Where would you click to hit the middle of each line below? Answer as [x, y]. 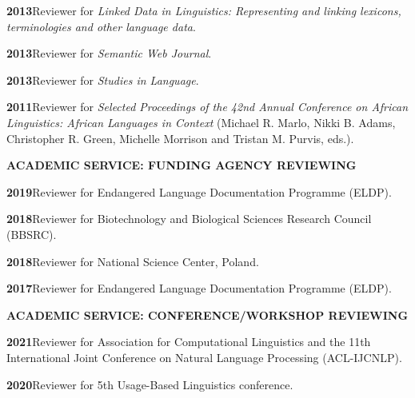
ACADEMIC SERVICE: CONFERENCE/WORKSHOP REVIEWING [207, 314]
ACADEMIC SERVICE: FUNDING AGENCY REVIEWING [182, 165]
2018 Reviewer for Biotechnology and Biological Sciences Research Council [189, 219]
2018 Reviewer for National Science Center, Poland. [133, 261]
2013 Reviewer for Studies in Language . [103, 80]
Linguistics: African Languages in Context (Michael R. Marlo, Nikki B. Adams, [201, 122]
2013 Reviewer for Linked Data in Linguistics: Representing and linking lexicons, [204, 10]
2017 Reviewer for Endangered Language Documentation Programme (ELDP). [199, 288]
